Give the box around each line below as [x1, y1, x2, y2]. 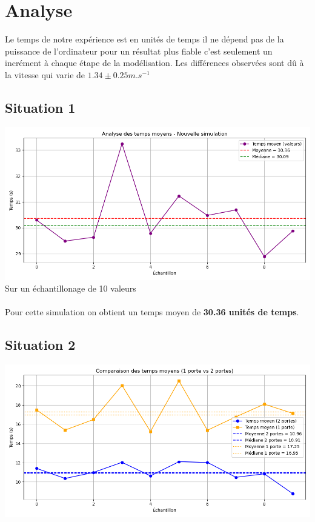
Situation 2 [5, 335, 76, 354]
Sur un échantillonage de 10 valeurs [5, 282, 136, 295]
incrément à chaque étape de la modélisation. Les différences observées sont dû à [5, 56, 304, 69]
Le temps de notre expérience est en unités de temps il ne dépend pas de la [5, 33, 284, 45]
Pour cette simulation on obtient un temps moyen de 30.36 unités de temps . [5, 306, 299, 318]
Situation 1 [5, 98, 76, 116]
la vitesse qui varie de [5, 68, 85, 81]
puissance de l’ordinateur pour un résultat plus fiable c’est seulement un [5, 44, 273, 57]
